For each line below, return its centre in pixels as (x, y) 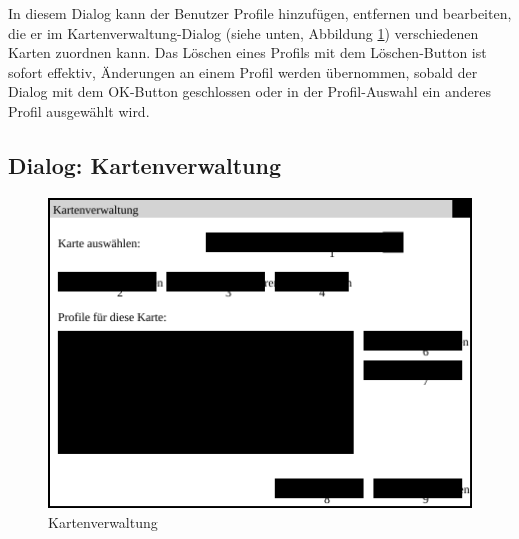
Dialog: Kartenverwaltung (144, 164)
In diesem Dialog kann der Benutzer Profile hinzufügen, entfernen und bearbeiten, (260, 13)
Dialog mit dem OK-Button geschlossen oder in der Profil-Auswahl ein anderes (249, 91)
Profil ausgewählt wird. (79, 110)
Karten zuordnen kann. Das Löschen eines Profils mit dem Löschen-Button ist (247, 52)
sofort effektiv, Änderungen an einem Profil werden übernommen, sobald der (243, 71)
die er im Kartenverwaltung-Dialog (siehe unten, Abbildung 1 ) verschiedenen (243, 32)
